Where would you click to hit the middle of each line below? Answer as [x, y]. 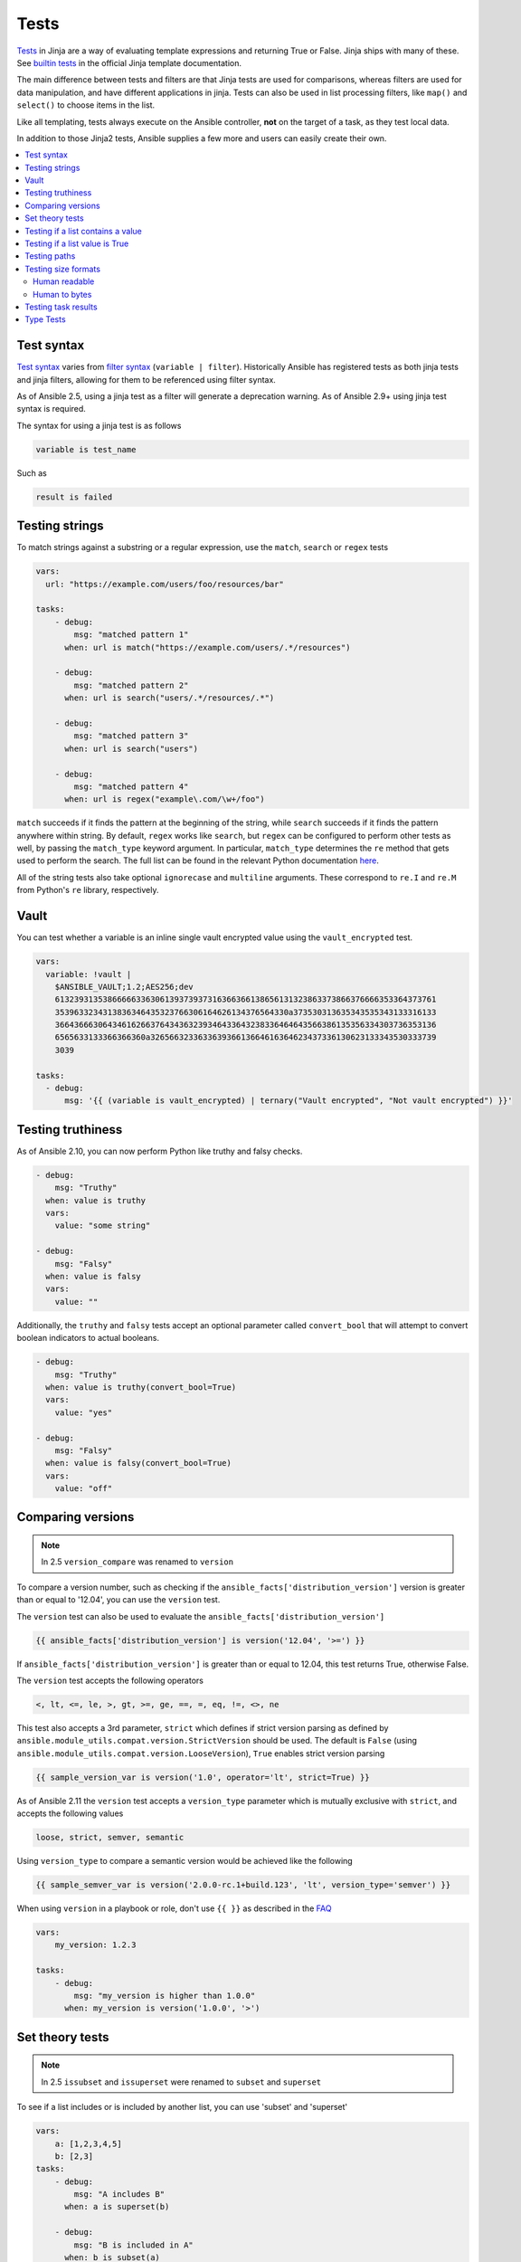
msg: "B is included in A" [133, 2245]
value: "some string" [103, 1226]
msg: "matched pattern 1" [131, 635]
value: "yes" [84, 1412]
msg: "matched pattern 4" [131, 786]
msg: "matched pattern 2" [131, 685]
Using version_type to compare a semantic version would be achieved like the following [185, 1861]
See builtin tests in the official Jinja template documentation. [129, 62]
